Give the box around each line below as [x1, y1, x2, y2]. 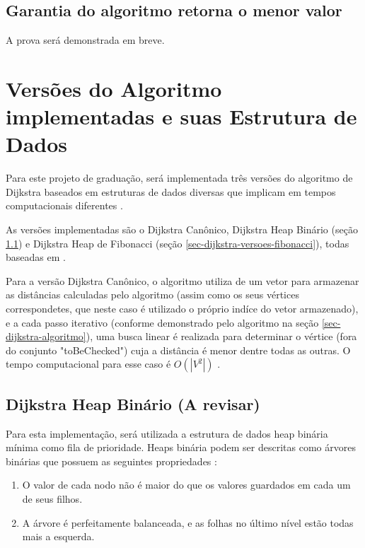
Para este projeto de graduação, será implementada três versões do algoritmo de [6, 170, 353, 185]
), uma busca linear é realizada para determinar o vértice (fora [86, 329, 357, 344]
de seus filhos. [22, 491, 83, 506]
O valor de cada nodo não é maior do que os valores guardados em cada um [22, 477, 351, 492]
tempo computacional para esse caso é [6, 356, 171, 371]
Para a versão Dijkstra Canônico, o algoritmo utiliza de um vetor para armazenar [6, 273, 359, 288]
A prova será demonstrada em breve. [6, 33, 165, 47]
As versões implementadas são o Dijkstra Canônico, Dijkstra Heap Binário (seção [6, 222, 358, 237]
